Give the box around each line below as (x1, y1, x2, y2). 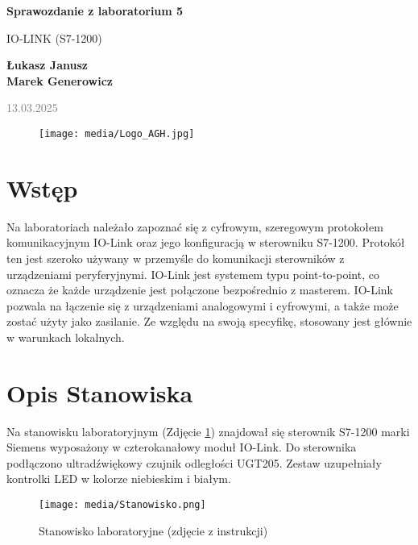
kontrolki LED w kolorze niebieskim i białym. (6, 470, 231, 487)
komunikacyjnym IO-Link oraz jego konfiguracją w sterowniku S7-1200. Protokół (6, 234, 405, 251)
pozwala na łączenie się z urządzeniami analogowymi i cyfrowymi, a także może (6, 297, 399, 314)
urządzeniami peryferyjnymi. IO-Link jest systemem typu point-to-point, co (6, 265, 379, 282)
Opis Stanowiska (6, 376, 193, 409)
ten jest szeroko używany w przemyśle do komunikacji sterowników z (6, 249, 345, 266)
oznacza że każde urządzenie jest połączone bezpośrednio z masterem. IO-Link (6, 281, 394, 298)
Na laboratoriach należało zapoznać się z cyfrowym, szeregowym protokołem (6, 218, 383, 235)
